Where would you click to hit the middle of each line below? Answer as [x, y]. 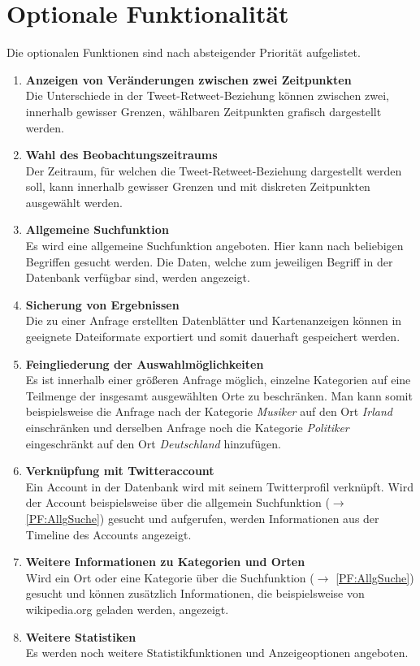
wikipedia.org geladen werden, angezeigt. [127, 609]
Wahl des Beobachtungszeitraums [121, 155]
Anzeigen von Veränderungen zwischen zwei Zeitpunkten [188, 79]
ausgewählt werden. [74, 202]
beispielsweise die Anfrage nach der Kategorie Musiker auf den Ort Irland [209, 411]
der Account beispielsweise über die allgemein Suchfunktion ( [178, 502]
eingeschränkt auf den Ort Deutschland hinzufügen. [153, 443]
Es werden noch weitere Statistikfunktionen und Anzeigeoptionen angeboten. [217, 653]
